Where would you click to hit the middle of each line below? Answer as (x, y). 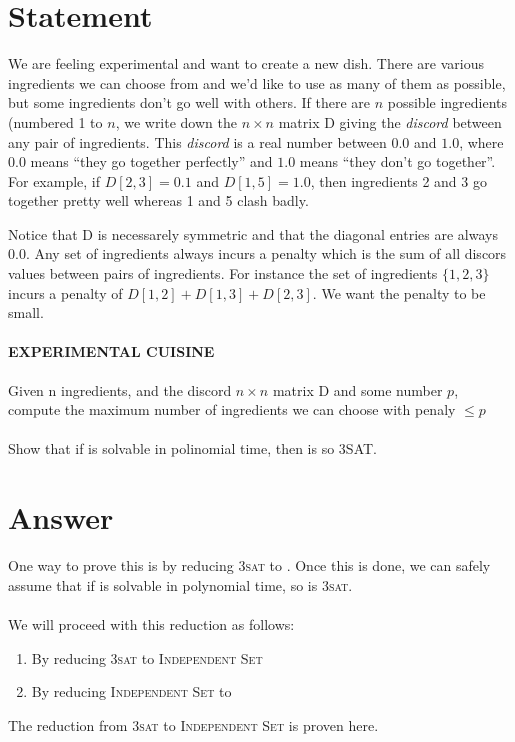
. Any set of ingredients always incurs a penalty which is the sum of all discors (266, 253)
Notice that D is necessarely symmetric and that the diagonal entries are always (253, 233)
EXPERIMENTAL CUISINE (111, 351)
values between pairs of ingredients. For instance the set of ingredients (223, 273)
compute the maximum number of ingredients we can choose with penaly (232, 409)
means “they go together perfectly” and (151, 161)
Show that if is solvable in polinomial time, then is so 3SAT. (192, 448)
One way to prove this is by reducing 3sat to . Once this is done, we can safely (249, 565)
